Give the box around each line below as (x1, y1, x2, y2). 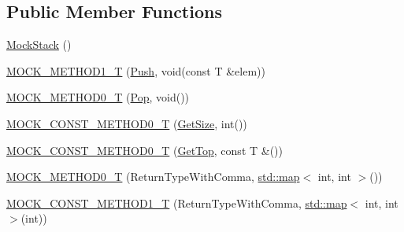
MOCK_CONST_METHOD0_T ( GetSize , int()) (6, 115, 247, 131)
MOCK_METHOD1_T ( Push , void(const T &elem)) (6, 62, 265, 79)
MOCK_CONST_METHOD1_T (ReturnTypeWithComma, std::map (6, 194, 347, 211)
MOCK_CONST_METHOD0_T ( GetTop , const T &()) (6, 142, 283, 158)
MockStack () (6, 36, 72, 53)
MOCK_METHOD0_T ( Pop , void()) (6, 89, 190, 105)
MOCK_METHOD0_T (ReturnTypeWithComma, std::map (6, 168, 300, 185)
